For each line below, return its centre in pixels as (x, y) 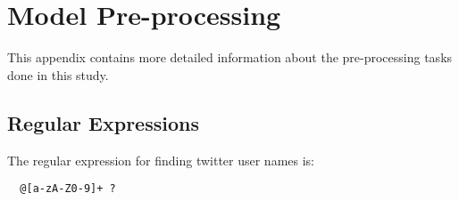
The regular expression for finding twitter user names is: (161, 160)
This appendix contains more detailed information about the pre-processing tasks (230, 57)
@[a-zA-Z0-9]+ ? (68, 189)
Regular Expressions (103, 122)
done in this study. (58, 74)
